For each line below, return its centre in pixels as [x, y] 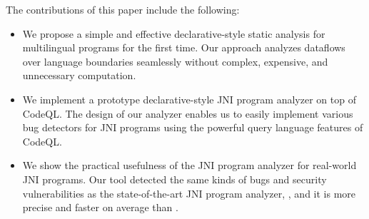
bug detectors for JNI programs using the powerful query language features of [193, 127]
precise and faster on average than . [100, 207]
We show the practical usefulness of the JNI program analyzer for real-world [189, 165]
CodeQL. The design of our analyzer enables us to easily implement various [188, 113]
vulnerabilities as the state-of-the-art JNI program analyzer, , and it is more [189, 193]
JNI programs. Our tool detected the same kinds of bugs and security [175, 179]
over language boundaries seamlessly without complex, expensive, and [175, 61]
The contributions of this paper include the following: [123, 9]
